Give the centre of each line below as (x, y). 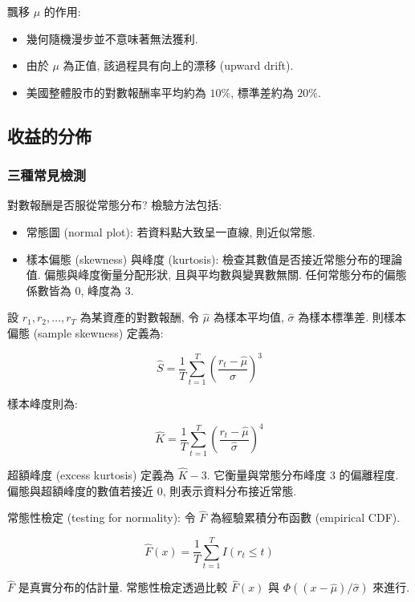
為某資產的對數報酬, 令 (140, 317)
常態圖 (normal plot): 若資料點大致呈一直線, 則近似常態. (171, 231)
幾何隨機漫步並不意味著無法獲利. (112, 38)
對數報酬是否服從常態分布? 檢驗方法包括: (115, 205)
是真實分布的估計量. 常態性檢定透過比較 (123, 587)
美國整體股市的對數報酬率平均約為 (116, 92)
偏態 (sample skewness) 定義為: (85, 332)
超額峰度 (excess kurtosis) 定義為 (91, 475)
